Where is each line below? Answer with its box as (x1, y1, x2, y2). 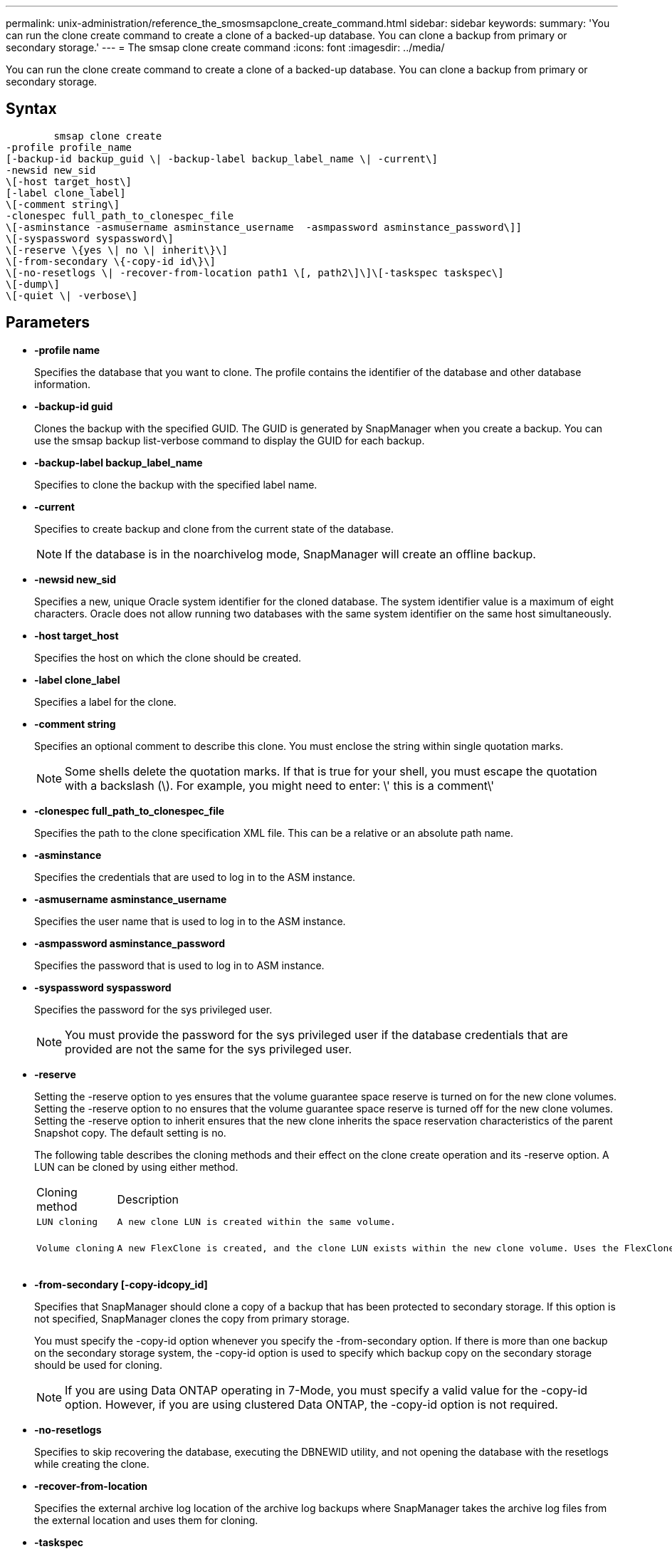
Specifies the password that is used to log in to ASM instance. (34, 959, 325, 971)
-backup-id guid (34, 400, 113, 412)
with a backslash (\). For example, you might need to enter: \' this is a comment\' (65, 778, 495, 793)
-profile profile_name (6, 141, 132, 153)
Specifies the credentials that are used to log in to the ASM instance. (34, 870, 356, 883)
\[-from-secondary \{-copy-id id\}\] (6, 255, 216, 267)
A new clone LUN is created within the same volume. (117, 1216, 396, 1227)
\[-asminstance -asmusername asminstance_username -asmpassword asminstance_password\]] (6, 221, 522, 233)
